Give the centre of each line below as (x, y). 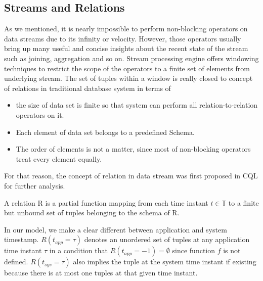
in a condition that (78, 250)
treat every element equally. (59, 158)
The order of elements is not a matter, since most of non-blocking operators (133, 149)
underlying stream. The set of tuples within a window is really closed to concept (128, 78)
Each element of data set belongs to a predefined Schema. (105, 132)
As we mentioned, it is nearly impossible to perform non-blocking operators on (126, 29)
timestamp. (21, 239)
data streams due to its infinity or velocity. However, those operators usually (123, 38)
